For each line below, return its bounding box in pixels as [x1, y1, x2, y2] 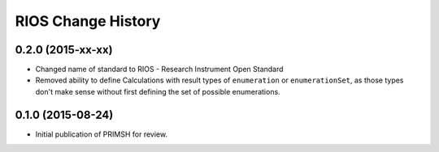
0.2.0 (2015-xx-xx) [15, 43, 113, 57]
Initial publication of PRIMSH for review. [35, 129, 168, 139]
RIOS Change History [15, 12, 161, 30]
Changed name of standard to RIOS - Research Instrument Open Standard [35, 65, 284, 74]
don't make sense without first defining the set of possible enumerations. [35, 87, 280, 96]
